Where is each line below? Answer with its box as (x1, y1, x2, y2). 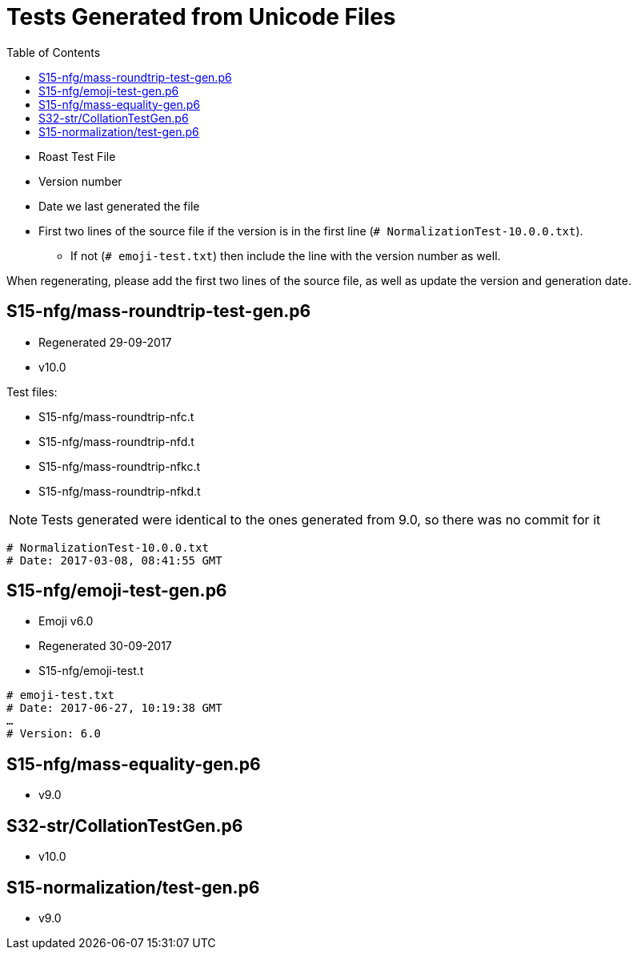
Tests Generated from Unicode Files (6, 3, 396, 30)
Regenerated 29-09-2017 (38, 335, 172, 349)
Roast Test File (38, 149, 116, 163)
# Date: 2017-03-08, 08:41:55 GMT (6, 553, 222, 567)
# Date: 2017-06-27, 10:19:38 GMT (6, 701, 222, 715)
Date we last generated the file (38, 199, 200, 213)
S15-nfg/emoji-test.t (38, 664, 144, 678)
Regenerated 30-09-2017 (38, 639, 172, 653)
